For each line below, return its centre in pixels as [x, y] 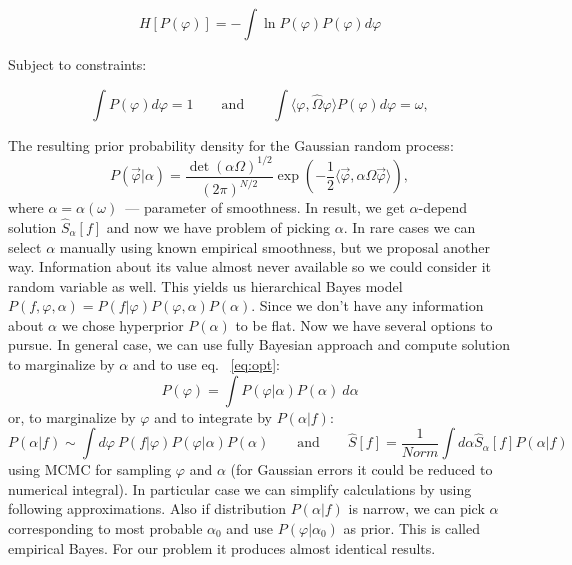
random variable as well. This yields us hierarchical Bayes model [205, 285]
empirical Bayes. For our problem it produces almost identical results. [222, 547]
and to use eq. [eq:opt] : [206, 364]
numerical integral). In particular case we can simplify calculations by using [240, 488]
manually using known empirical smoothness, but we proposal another [275, 246]
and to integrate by [213, 416]
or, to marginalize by [72, 416]
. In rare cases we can [409, 226]
